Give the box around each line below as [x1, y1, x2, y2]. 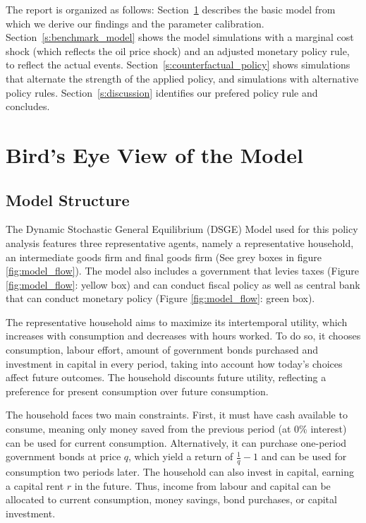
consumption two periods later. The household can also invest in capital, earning [6, 464, 355, 479]
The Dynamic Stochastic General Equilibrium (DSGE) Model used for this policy [6, 222, 358, 236]
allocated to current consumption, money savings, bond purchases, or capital [6, 492, 337, 507]
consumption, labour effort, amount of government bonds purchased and [6, 342, 318, 357]
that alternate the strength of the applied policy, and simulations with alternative [6, 71, 359, 85]
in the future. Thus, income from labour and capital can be [74, 478, 331, 493]
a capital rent [6, 478, 64, 493]
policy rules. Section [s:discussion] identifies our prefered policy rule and [6, 85, 318, 100]
